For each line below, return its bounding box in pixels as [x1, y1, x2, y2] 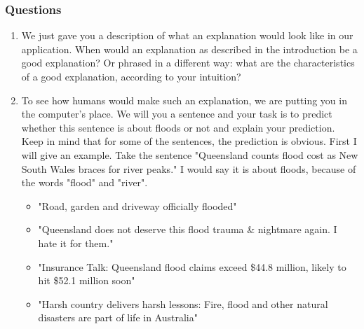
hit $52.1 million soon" [38, 273, 135, 288]
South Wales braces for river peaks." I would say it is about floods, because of [21, 161, 356, 176]
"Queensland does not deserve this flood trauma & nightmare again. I [38, 222, 337, 237]
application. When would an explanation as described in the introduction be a [21, 41, 358, 56]
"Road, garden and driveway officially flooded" [38, 198, 237, 213]
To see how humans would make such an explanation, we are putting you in [21, 92, 347, 107]
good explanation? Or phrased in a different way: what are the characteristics [21, 55, 355, 70]
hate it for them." [38, 235, 114, 250]
